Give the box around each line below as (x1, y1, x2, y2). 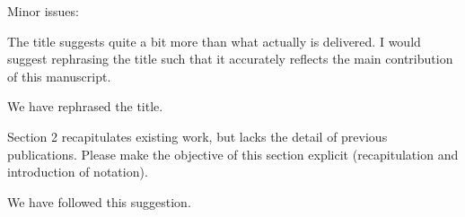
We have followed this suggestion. (7, 192, 191, 211)
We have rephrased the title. (7, 97, 163, 116)
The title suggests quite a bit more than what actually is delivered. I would (7, 31, 421, 50)
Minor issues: (7, 2, 79, 20)
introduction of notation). (7, 162, 148, 181)
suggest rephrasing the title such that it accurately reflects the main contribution (7, 49, 453, 68)
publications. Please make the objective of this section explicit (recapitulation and (7, 144, 459, 163)
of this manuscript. (7, 66, 111, 85)
